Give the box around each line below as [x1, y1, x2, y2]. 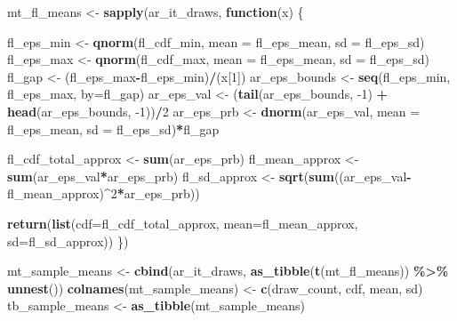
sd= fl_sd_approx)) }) [7, 231, 129, 250]
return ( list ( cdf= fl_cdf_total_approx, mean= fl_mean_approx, [7, 213, 358, 232]
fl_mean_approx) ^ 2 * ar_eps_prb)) [7, 184, 200, 203]
